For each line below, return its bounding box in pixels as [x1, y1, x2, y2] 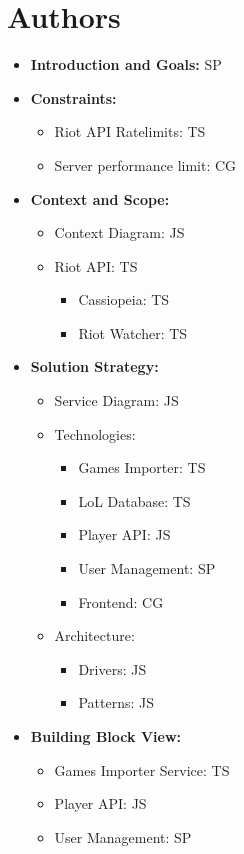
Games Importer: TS [78, 457, 206, 478]
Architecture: [54, 625, 135, 646]
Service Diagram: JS [54, 390, 179, 411]
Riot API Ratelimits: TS [54, 121, 206, 142]
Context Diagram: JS [54, 222, 185, 243]
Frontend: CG [78, 591, 164, 612]
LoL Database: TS [78, 490, 191, 511]
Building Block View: [30, 726, 181, 746]
